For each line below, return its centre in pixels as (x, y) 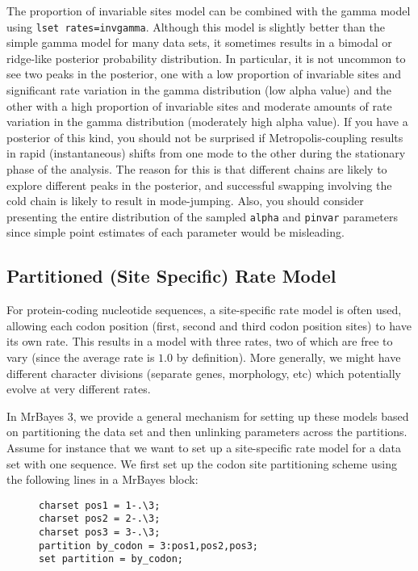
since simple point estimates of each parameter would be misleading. (176, 232)
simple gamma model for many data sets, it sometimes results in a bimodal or (199, 42)
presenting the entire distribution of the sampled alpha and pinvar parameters (202, 216)
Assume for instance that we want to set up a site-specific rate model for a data (204, 447)
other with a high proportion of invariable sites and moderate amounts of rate (199, 105)
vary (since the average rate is (81, 357)
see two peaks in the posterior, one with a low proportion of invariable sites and (204, 74)
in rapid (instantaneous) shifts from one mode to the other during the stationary (206, 153)
